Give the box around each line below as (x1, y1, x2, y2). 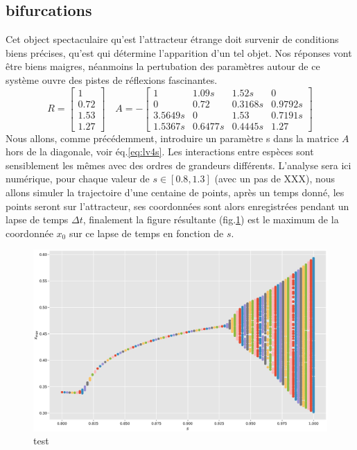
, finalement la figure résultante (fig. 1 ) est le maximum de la (82, 212, 339, 227)
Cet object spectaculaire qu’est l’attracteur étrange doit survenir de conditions (6, 32, 339, 46)
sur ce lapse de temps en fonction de (69, 225, 224, 240)
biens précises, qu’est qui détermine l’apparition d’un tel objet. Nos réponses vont (6, 45, 352, 60)
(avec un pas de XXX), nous (214, 171, 336, 186)
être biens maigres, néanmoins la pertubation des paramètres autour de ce (6, 59, 320, 73)
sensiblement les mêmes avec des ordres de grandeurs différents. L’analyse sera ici (6, 157, 351, 172)
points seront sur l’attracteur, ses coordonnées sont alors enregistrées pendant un (6, 198, 349, 213)
